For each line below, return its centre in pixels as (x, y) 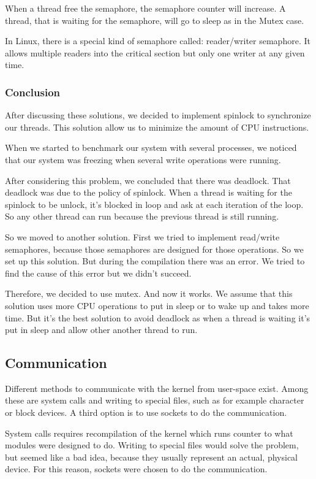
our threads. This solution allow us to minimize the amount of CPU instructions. (157, 127)
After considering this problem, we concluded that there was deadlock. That (148, 180)
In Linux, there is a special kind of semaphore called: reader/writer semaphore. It (158, 41)
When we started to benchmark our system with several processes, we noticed (151, 148)
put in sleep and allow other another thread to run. (101, 330)
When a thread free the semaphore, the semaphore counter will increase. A (145, 8)
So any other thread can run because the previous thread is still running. (142, 216)
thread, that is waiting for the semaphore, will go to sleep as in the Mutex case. (155, 20)
